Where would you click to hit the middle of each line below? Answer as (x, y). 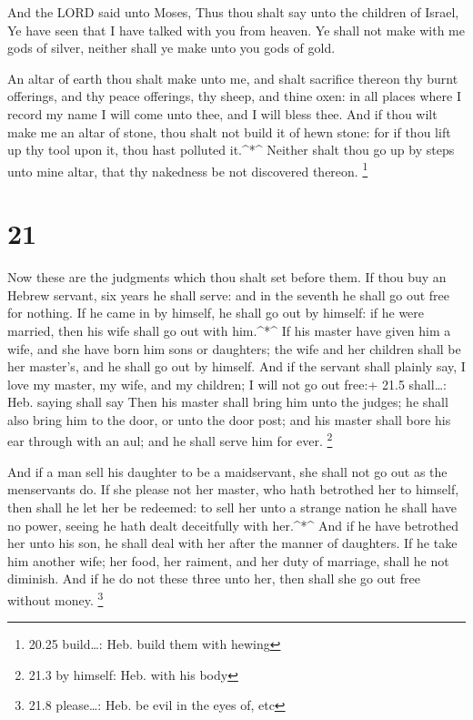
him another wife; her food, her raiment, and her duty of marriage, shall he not (228, 560)
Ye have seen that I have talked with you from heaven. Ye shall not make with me (236, 30)
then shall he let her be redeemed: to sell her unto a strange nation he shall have (232, 507)
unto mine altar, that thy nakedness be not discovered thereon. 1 (188, 169)
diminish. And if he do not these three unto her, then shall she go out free (214, 578)
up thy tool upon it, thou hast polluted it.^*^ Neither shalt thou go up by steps (231, 150)
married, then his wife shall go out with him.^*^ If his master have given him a (229, 330)
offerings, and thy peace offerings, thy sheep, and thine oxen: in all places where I (234, 96)
